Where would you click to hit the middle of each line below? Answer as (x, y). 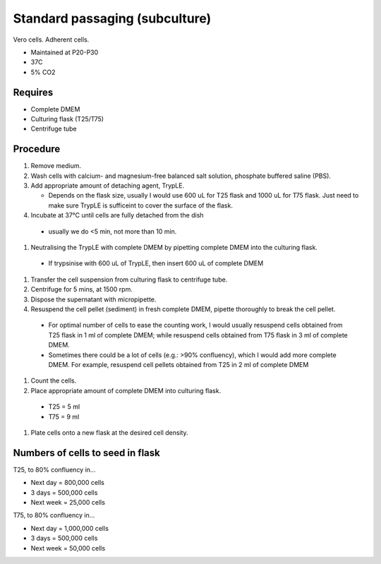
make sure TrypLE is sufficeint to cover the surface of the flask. (140, 205)
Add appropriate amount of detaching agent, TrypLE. (108, 186)
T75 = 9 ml (64, 416)
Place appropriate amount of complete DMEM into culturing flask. (126, 390)
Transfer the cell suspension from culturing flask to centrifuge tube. (129, 280)
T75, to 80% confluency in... (54, 515)
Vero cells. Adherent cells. (51, 40)
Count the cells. (54, 380)
